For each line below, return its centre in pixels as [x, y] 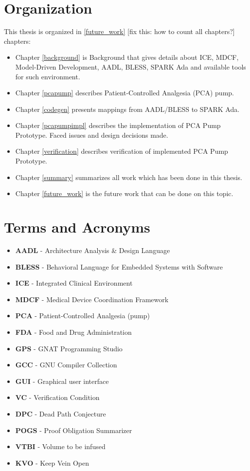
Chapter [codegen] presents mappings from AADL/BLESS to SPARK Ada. [127, 109]
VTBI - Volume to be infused [60, 446]
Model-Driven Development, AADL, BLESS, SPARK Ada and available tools [131, 66]
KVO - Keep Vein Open [52, 462]
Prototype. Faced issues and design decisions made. [92, 135]
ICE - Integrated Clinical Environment [74, 283]
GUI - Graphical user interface [62, 381]
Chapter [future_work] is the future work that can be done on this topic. [124, 193]
